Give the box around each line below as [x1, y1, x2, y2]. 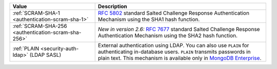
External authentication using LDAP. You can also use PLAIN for [97, 42, 249, 49]
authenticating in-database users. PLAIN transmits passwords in [97, 48, 251, 55]
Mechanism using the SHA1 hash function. [97, 16, 200, 23]
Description [97, 3, 128, 10]
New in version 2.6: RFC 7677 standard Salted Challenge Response [97, 26, 260, 32]
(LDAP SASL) [29, 51, 62, 58]
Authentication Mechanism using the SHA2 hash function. [97, 32, 238, 39]
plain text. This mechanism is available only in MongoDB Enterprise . [97, 55, 262, 61]
